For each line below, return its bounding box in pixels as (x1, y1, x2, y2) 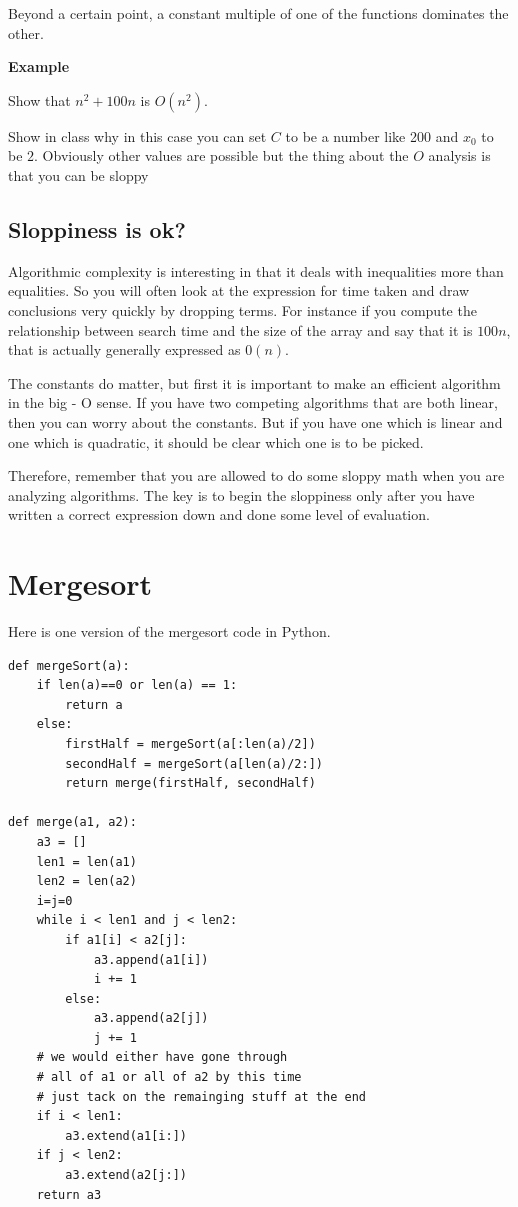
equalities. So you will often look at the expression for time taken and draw (8, 280, 470, 301)
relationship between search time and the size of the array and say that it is (8, 319, 473, 340)
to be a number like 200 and (285, 125, 459, 146)
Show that (8, 89, 71, 110)
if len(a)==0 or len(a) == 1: (36, 678, 238, 693)
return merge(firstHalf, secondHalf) (65, 776, 316, 791)
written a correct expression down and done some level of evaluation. (8, 504, 430, 525)
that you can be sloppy (8, 164, 149, 185)
